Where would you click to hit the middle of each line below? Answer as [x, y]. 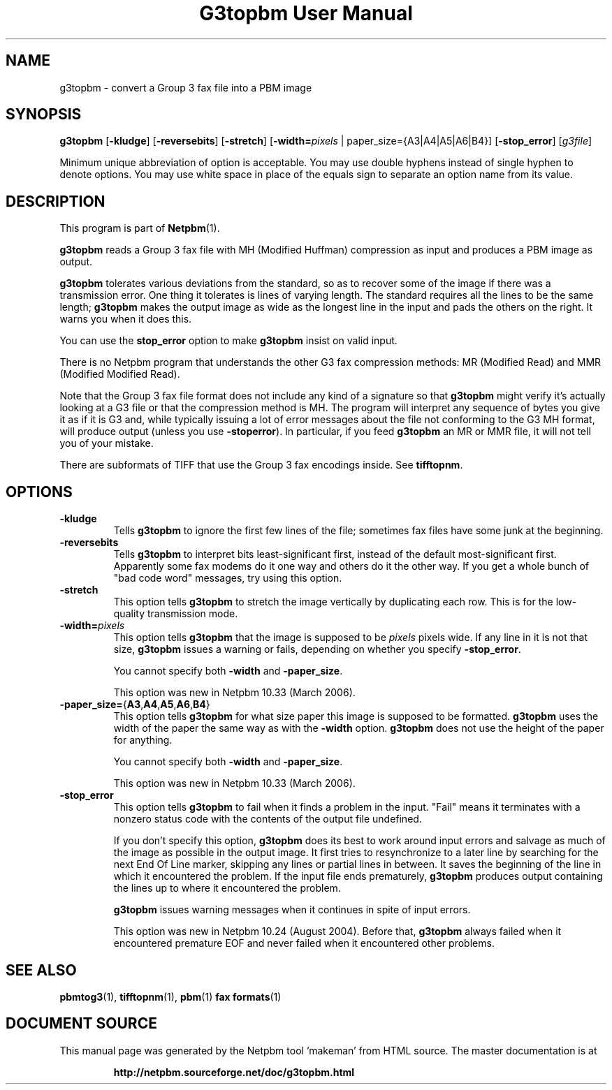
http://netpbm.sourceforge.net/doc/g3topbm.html [234, 1072]
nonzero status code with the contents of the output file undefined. [268, 819]
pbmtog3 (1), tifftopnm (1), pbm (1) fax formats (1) [170, 996]
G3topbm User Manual [306, 13]
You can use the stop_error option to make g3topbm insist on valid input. [228, 341]
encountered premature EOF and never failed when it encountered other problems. [304, 943]
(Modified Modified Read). [120, 374]
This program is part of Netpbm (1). [140, 228]
